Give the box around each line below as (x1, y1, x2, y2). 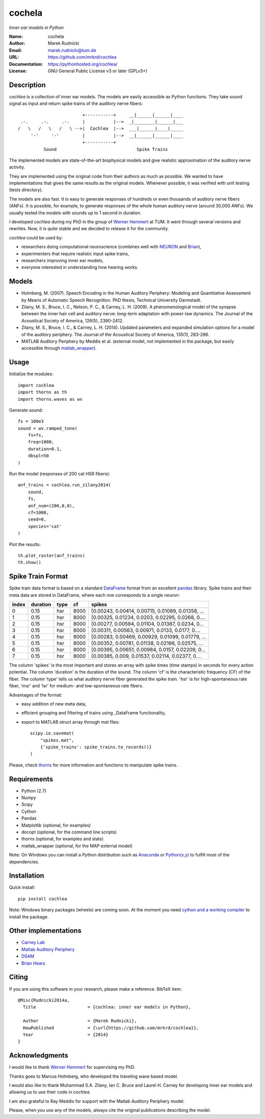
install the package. (9, 913, 49, 919)
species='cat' (27, 524, 62, 529)
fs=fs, (27, 433, 44, 438)
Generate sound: (9, 407, 43, 413)
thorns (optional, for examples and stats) (21, 836, 104, 842)
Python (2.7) (21, 788, 47, 794)
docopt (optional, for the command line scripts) (21, 829, 117, 835)
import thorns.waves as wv (18, 396, 83, 402)
